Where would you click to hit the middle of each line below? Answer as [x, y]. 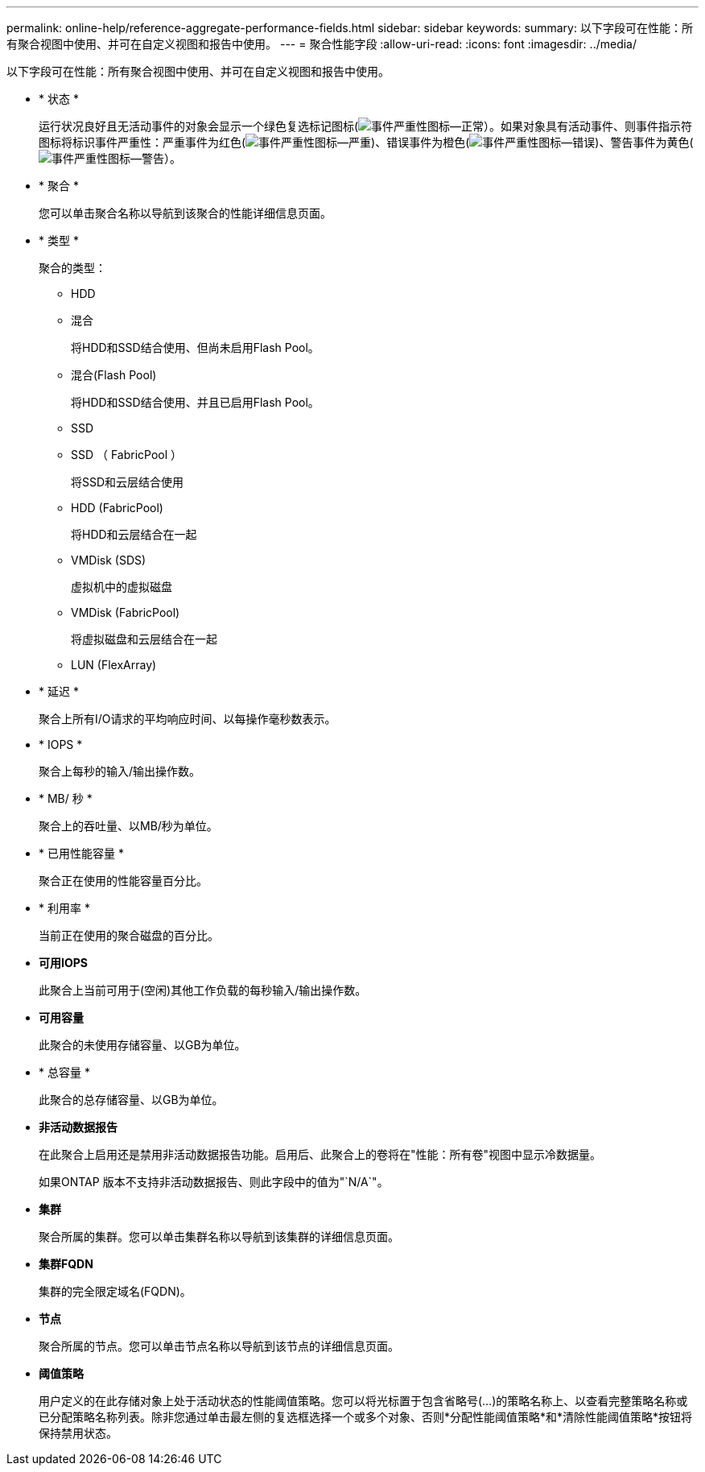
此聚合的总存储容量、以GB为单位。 [131, 1100]
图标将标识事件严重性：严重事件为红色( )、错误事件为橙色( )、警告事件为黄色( [366, 142]
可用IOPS [63, 963]
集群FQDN [66, 1264]
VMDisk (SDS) [109, 560]
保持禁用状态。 [78, 1433]
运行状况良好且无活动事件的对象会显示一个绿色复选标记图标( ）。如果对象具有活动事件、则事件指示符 [366, 126]
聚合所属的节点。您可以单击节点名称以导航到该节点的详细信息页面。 [219, 1346]
